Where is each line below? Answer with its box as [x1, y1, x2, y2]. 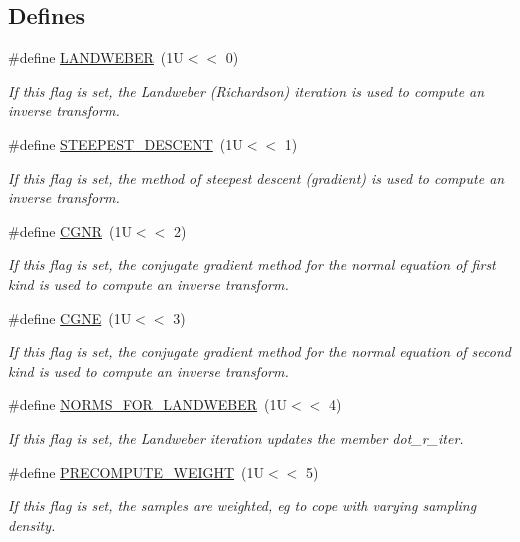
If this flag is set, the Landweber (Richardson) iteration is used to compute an [8, 80, 485, 101]
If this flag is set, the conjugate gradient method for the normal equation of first [8, 254, 496, 275]
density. [8, 514, 56, 535]
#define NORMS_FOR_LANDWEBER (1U [8, 394, 288, 415]
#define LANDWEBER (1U [8, 47, 184, 68]
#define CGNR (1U [8, 220, 132, 241]
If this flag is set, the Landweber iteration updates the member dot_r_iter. [8, 427, 464, 448]
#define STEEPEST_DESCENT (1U [8, 133, 243, 154]
